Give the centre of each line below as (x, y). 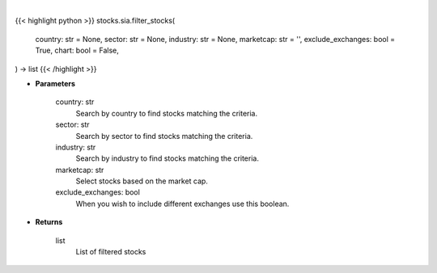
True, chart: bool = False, (77, 50)
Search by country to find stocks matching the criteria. (167, 113)
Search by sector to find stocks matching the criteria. (164, 136)
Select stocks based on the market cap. (142, 181)
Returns (49, 222)
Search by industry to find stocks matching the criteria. (167, 158)
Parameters (55, 83)
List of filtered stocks (111, 252)
